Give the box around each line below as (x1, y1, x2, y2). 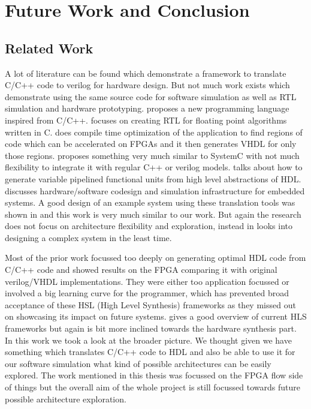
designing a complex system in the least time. (5, 231, 172, 243)
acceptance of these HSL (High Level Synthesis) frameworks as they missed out (5, 298, 296, 311)
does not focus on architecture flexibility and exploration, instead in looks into (5, 219, 292, 232)
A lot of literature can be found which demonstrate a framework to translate (5, 67, 286, 79)
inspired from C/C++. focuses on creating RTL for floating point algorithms (5, 113, 287, 126)
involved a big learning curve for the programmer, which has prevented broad (5, 287, 289, 299)
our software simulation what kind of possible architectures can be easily (5, 357, 271, 369)
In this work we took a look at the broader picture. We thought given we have (5, 333, 292, 346)
